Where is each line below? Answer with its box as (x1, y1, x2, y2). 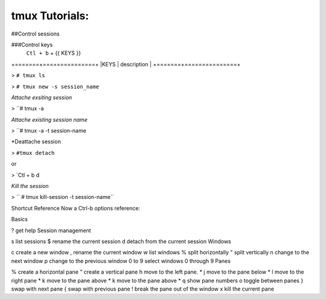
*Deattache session (11, 138, 62, 145)
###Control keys (11, 41, 53, 48)
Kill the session (11, 183, 49, 190)
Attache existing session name (11, 116, 88, 123)
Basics (11, 216, 28, 223)
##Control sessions (11, 30, 60, 37)
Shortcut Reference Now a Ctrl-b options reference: (11, 204, 141, 212)
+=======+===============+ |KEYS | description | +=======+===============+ (11, 60, 241, 68)
